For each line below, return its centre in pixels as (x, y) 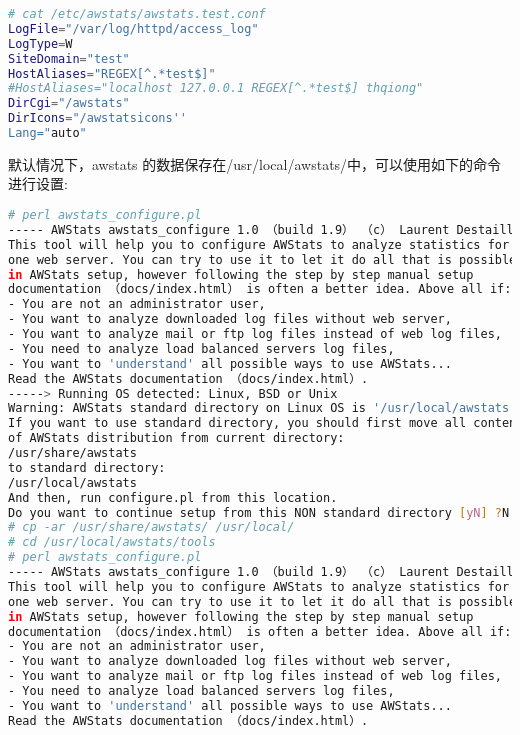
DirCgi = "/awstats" (69, 103)
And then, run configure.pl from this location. (173, 497)
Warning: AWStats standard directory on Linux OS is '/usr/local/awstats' (262, 408)
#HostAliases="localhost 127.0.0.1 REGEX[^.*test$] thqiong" (216, 88)
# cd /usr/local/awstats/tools (112, 542)
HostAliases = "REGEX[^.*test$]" (112, 73)
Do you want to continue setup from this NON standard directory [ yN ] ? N (259, 512)
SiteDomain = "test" (69, 58)
